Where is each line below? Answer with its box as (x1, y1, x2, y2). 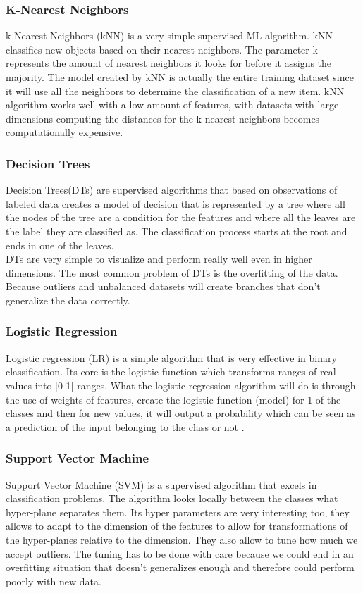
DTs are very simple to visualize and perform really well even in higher (6, 251, 312, 266)
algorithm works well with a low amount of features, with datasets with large (6, 97, 339, 112)
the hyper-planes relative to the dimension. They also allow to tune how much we (6, 532, 358, 547)
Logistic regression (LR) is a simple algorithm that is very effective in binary (6, 350, 337, 365)
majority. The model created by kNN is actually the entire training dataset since (6, 70, 354, 84)
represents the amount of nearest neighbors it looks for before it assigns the (6, 56, 332, 70)
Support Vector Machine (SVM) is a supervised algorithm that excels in (6, 477, 317, 492)
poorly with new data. (6, 573, 101, 588)
